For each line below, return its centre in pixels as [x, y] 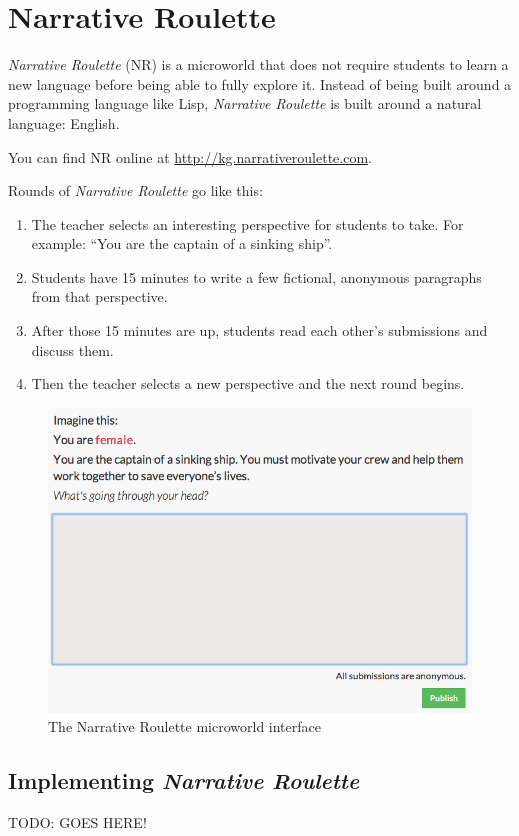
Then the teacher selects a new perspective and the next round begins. [248, 383]
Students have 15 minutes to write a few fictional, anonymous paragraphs [256, 276]
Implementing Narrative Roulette [184, 780]
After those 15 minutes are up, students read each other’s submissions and [259, 330]
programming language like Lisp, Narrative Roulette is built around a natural [245, 103]
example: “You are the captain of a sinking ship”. [182, 243]
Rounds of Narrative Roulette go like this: [135, 190]
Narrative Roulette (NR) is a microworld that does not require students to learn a [258, 64]
